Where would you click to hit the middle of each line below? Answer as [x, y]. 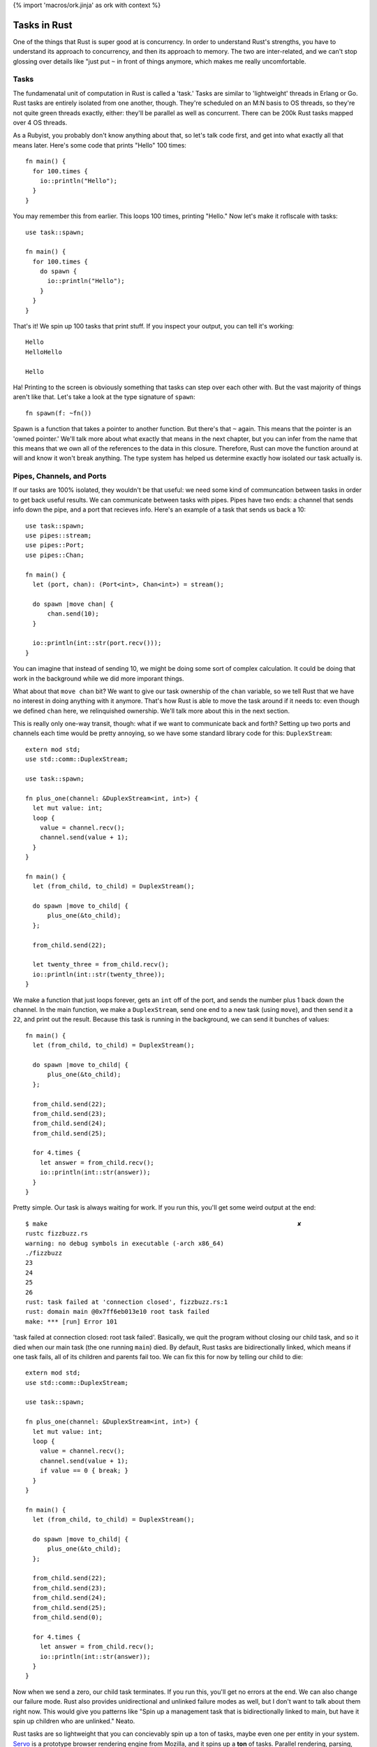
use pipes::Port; [55, 545]
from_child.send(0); [68, 1617]
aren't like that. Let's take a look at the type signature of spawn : [104, 397]
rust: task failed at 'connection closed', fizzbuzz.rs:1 [127, 1302]
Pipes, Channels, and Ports [60, 477]
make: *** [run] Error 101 [72, 1321]
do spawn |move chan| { [73, 604]
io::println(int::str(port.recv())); [97, 643]
